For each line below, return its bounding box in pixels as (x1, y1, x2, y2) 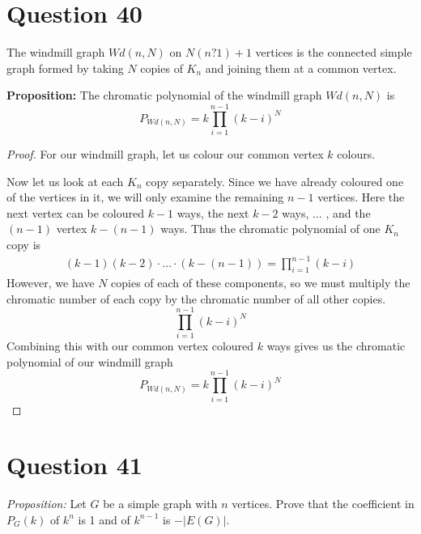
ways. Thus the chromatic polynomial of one (160, 220, 381, 237)
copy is (6, 236, 41, 252)
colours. (337, 146, 376, 163)
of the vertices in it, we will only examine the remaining (6, 189, 284, 206)
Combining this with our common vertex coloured (6, 337, 254, 354)
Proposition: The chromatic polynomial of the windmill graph (6, 87, 322, 104)
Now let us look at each (6, 172, 124, 189)
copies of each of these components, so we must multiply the (111, 273, 410, 290)
